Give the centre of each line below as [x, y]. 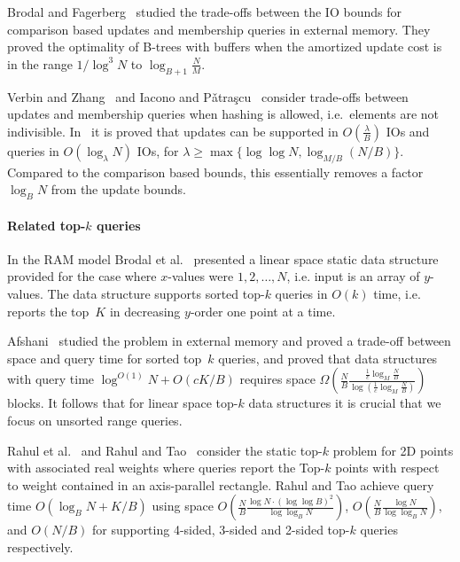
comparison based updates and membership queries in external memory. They [219, 29]
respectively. [40, 546]
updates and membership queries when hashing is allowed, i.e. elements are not [223, 114]
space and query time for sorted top [105, 358]
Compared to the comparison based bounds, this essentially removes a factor [215, 172]
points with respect [387, 468]
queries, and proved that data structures [328, 358]
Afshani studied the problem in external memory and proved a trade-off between [229, 341]
